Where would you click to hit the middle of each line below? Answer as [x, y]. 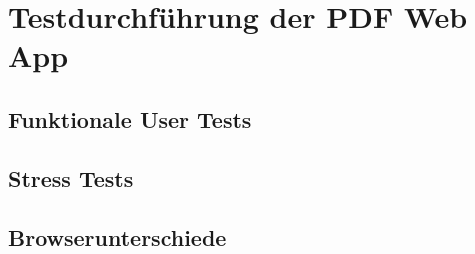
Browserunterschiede [117, 236]
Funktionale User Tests [130, 118]
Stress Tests [71, 177]
